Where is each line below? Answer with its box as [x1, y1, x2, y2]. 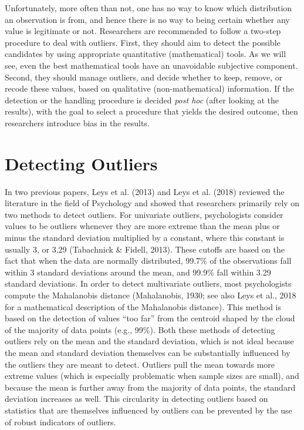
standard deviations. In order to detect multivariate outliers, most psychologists [5, 277, 292, 290]
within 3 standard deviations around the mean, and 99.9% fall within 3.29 [5, 266, 271, 278]
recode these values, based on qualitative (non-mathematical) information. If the [5, 82, 294, 95]
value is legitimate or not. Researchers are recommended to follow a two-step [5, 25, 281, 37]
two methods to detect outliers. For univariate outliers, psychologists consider [5, 208, 283, 220]
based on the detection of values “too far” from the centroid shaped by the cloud [5, 312, 295, 324]
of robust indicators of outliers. [5, 415, 116, 428]
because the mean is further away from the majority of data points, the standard [5, 381, 296, 393]
